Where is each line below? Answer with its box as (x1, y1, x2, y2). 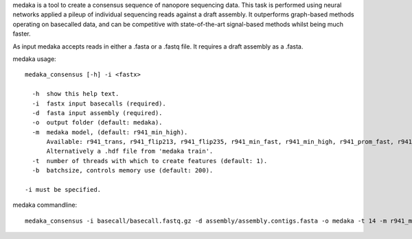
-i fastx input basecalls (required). (32, 99, 166, 108)
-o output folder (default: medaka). (32, 118, 163, 127)
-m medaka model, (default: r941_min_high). (32, 128, 188, 136)
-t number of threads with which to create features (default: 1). (32, 157, 268, 164)
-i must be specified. (25, 186, 102, 194)
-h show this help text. (32, 90, 119, 98)
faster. (12, 29, 31, 38)
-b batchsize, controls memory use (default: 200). (32, 166, 214, 175)
